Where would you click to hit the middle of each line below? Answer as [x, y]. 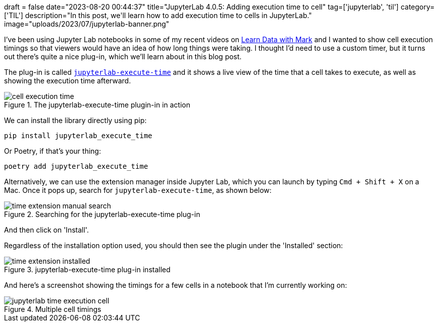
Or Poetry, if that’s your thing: [52, 151]
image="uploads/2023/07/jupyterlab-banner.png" [87, 24]
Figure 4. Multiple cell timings [53, 309]
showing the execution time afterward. [68, 81]
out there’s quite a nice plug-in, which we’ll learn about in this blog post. [123, 57]
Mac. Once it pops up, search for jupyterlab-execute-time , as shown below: [138, 190]
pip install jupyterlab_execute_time [78, 136]
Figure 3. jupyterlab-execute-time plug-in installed [87, 269]
